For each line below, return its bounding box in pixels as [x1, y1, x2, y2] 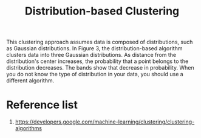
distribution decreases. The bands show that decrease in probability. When [6, 64, 194, 71]
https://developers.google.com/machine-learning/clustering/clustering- [15, 118, 195, 125]
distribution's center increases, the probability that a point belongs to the [6, 57, 189, 65]
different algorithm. [6, 77, 55, 84]
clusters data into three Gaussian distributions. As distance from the [6, 51, 177, 59]
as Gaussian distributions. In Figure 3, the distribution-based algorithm [6, 45, 183, 52]
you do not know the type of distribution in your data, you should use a [6, 71, 183, 78]
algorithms [15, 125, 43, 132]
